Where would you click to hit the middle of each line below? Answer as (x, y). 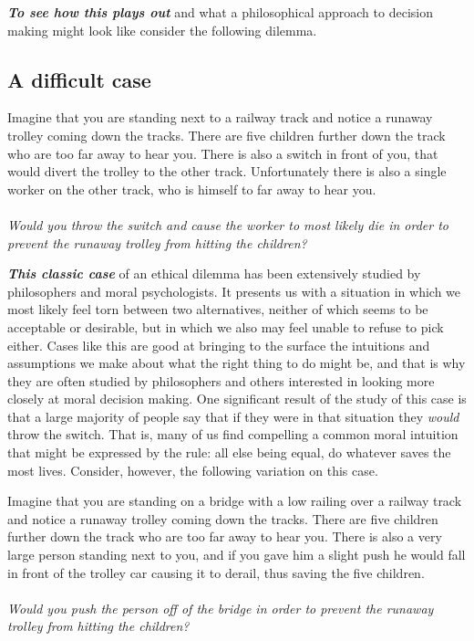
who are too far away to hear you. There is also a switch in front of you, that (223, 153)
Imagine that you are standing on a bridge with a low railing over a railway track (235, 501)
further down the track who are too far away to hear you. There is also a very (225, 536)
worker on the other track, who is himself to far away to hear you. (192, 189)
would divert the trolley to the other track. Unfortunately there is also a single (227, 171)
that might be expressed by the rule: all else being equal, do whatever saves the (229, 452)
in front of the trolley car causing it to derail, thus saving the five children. (216, 572)
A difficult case (79, 79)
